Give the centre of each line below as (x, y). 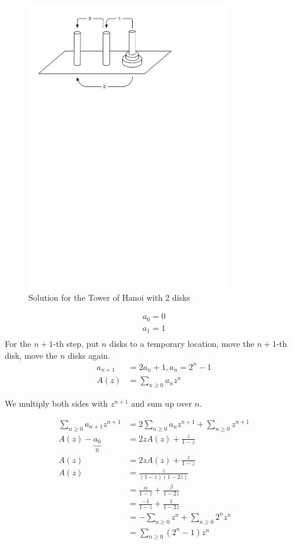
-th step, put (76, 344)
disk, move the (31, 355)
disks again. (89, 355)
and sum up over (161, 403)
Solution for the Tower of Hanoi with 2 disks (109, 297)
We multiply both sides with (57, 403)
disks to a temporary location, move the (182, 344)
